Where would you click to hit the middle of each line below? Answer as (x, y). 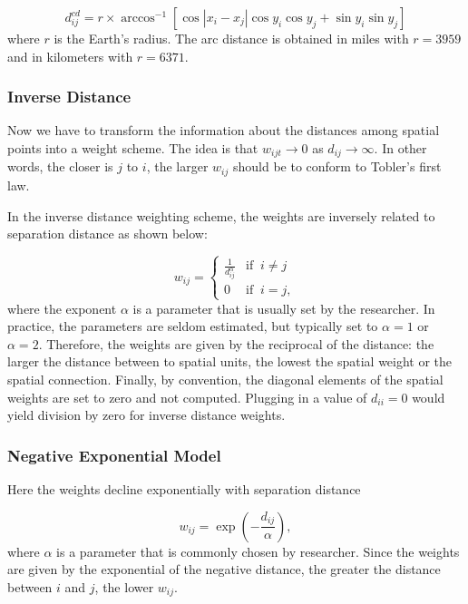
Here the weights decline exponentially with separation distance (184, 489)
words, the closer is (60, 166)
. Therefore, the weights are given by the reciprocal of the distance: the (236, 343)
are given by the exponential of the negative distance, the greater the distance (224, 569)
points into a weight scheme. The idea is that (133, 148)
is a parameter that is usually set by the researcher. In (284, 308)
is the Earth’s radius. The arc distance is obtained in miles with (231, 38)
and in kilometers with (70, 56)
